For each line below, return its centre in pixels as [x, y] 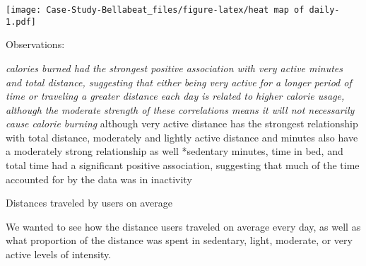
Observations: [35, 44]
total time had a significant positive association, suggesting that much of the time [183, 165]
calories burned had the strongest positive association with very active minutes [174, 68]
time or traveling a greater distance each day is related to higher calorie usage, [175, 96]
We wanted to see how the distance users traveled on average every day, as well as [183, 226]
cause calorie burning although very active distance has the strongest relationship [182, 123]
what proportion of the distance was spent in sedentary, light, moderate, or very [179, 240]
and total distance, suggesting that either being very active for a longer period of [179, 82]
